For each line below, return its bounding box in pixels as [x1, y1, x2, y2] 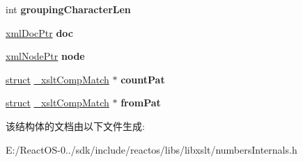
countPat [121, 72, 165, 86]
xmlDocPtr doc [6, 25, 73, 40]
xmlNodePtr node [6, 49, 85, 63]
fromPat [121, 95, 161, 110]
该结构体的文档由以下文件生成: [6, 118, 145, 133]
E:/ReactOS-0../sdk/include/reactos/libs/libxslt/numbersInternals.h [6, 142, 297, 156]
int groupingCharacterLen [6, 2, 131, 16]
